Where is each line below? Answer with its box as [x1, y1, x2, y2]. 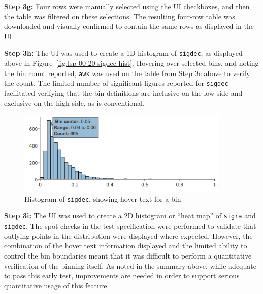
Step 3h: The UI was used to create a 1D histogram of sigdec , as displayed [4, 48, 243, 58]
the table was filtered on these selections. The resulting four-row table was [4, 11, 235, 21]
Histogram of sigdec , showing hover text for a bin [24, 193, 181, 204]
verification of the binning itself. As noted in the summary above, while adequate [4, 260, 256, 271]
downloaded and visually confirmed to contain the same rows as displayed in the [4, 21, 254, 31]
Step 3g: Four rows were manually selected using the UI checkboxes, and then [4, 1, 250, 11]
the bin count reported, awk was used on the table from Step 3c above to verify [4, 67, 250, 78]
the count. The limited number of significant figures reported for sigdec [4, 78, 228, 88]
